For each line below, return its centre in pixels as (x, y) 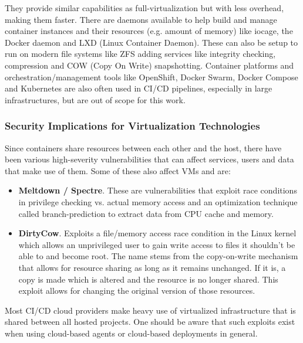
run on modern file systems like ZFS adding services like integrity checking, (140, 54)
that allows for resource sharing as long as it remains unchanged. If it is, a (152, 267)
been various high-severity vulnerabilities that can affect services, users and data (149, 159)
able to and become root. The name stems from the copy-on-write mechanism (158, 256)
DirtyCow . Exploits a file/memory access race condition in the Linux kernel (157, 233)
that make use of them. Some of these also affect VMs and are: (118, 170)
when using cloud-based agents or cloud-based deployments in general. (131, 333)
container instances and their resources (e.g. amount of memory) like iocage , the (149, 31)
